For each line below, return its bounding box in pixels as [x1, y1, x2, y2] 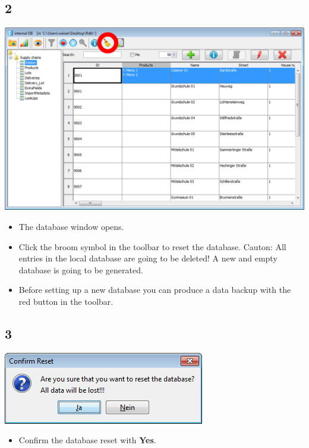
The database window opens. [18, 220, 124, 232]
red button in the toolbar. [18, 295, 113, 307]
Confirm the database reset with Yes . [18, 434, 156, 446]
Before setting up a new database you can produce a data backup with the [18, 283, 291, 296]
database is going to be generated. [18, 263, 143, 276]
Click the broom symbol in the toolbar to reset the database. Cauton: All [18, 240, 286, 253]
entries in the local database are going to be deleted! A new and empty [18, 252, 278, 264]
